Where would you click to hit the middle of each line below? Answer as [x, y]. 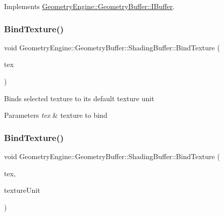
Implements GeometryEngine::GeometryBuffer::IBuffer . [90, 6]
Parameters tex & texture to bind [56, 115]
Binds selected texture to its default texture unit [79, 98]
